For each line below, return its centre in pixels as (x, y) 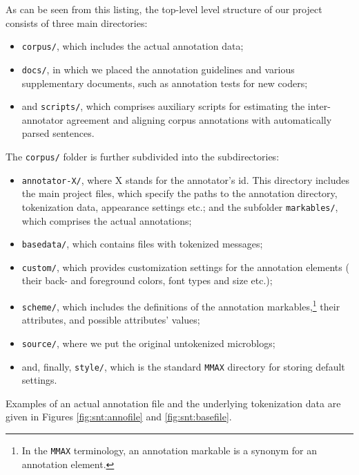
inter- (319, 106)
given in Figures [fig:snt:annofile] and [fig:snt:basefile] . (119, 417)
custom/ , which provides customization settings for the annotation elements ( (185, 267)
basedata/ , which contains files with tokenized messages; (142, 244)
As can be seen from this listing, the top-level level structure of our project (164, 9)
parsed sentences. (58, 133)
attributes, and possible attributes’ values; (111, 320)
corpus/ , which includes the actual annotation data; (133, 46)
